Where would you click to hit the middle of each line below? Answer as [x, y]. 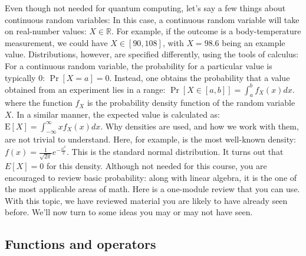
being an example [254, 42]
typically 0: [25, 77]
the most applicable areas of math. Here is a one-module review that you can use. [152, 189]
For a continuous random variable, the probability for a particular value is [139, 65]
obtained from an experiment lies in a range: [85, 89]
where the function [39, 103]
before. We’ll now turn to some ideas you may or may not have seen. [129, 212]
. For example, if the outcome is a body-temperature [206, 31]
